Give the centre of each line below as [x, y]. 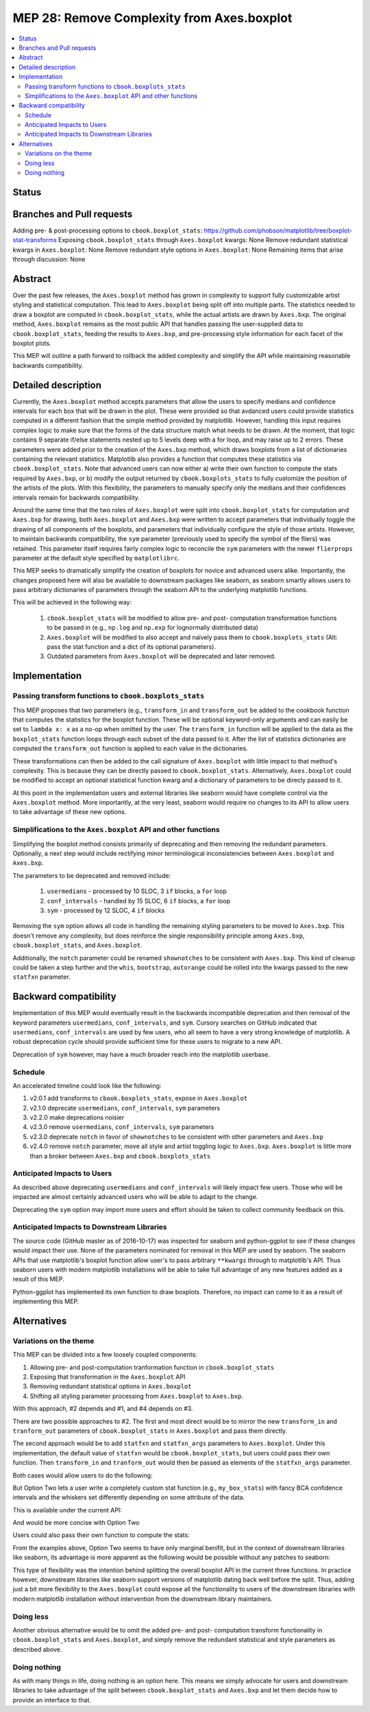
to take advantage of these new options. [70, 812]
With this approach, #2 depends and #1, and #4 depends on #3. [103, 1409]
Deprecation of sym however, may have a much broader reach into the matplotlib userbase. [141, 1054]
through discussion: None [49, 259]
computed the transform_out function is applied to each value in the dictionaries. [130, 748]
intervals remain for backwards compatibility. [76, 497]
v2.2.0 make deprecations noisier [77, 1117]
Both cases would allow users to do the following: [83, 1475]
